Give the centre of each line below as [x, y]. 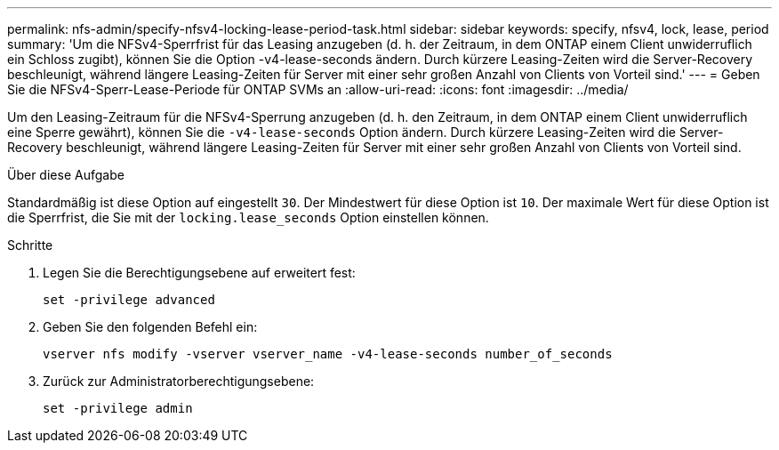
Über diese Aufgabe [66, 175]
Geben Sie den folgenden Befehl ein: [150, 327]
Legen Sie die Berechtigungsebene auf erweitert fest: [199, 273]
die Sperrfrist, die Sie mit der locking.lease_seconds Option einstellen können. [248, 217]
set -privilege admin [118, 408]
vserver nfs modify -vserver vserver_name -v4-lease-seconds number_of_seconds [328, 354]
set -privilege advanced [129, 300]
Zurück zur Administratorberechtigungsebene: [179, 381]
